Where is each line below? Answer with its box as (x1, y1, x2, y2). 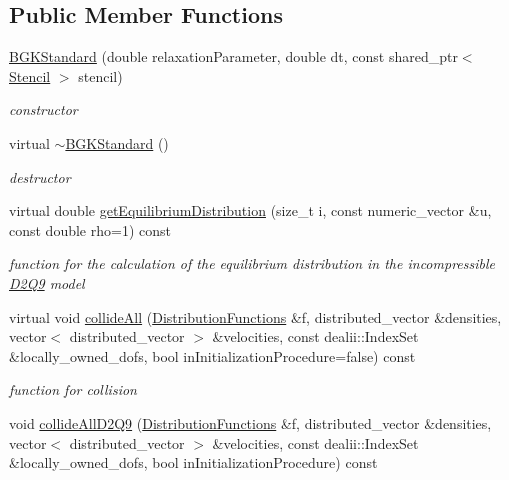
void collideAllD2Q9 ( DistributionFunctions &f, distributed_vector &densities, (9, 412, 492, 433)
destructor (9, 166, 71, 187)
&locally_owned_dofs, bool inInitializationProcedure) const (9, 452, 378, 473)
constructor (9, 99, 78, 120)
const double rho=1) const (9, 219, 171, 240)
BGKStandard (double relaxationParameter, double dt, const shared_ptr (9, 46, 458, 67)
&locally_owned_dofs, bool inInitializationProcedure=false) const (9, 345, 416, 366)
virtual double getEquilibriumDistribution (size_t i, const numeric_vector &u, (9, 200, 492, 221)
